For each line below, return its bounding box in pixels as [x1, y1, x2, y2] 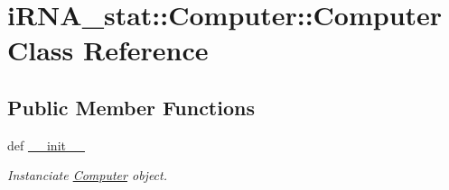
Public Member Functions [7, 93, 255, 121]
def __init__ [7, 135, 85, 154]
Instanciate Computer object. [7, 166, 168, 185]
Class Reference [7, 32, 209, 68]
